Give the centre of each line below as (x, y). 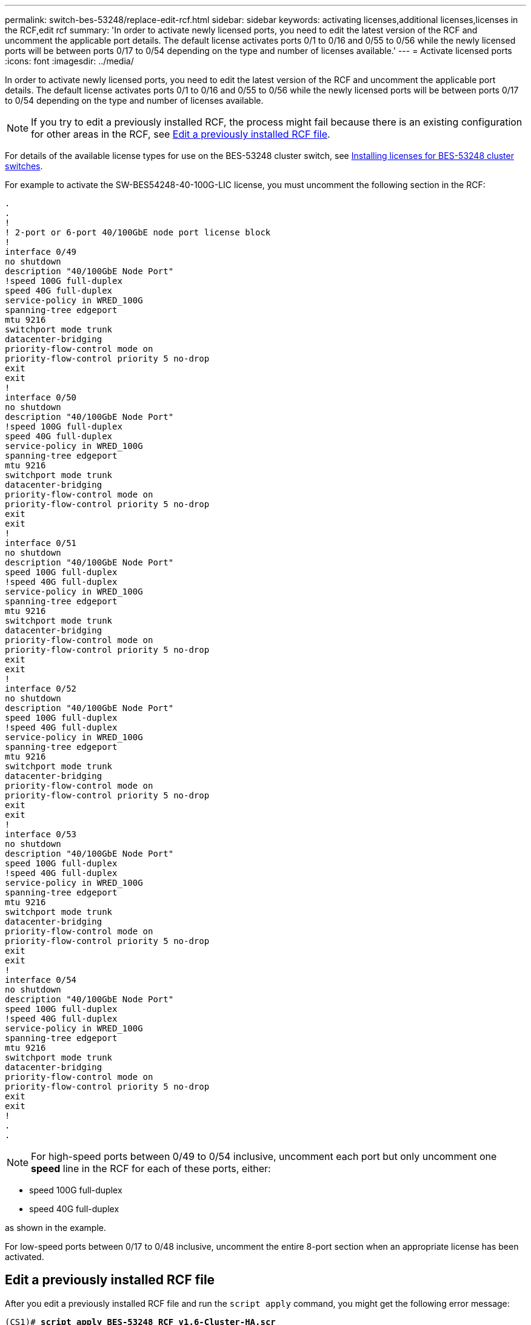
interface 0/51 (41, 543)
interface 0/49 (41, 252)
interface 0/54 (41, 980)
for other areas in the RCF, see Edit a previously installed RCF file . (181, 134)
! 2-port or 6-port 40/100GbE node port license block (138, 232)
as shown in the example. (55, 1228)
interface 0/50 (41, 397)
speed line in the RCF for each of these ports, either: (151, 1168)
